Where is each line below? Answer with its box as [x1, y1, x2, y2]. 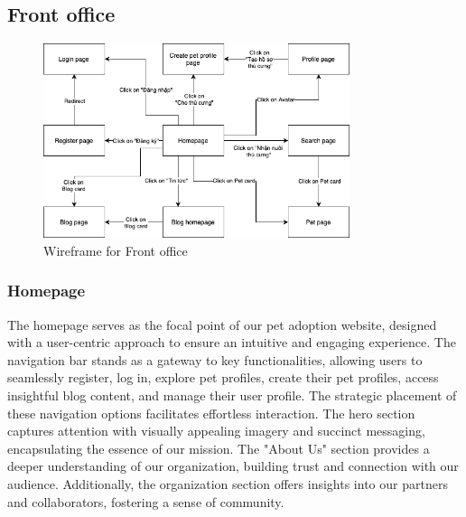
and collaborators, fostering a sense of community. [7, 492, 284, 511]
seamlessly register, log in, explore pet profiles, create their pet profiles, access [7, 368, 439, 387]
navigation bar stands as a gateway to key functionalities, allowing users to [7, 350, 423, 369]
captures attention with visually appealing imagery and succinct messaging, [7, 421, 425, 440]
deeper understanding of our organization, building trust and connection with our [7, 456, 459, 475]
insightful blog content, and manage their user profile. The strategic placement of [7, 386, 457, 404]
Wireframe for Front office [43, 240, 188, 259]
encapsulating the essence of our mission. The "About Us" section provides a [7, 438, 430, 457]
